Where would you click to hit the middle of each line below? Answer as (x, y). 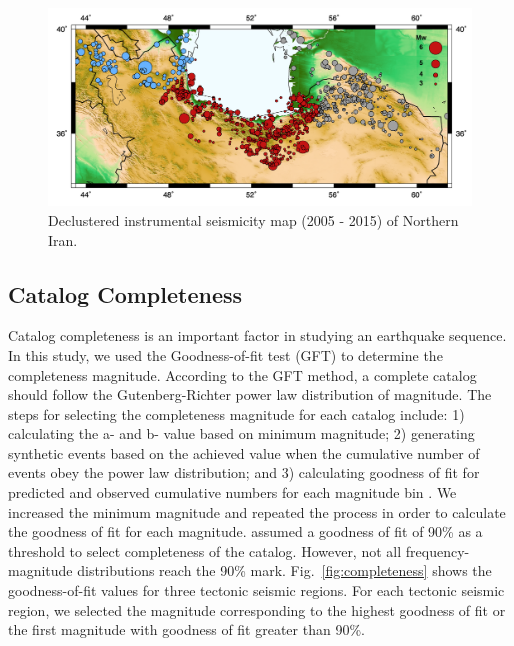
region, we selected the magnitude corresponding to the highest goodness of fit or (257, 609)
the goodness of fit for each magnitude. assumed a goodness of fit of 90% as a (245, 531)
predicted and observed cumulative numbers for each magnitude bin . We (232, 492)
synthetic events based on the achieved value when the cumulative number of (244, 452)
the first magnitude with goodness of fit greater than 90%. (186, 629)
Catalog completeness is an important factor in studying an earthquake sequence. (257, 335)
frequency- (437, 550)
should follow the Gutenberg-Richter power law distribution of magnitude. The (250, 394)
